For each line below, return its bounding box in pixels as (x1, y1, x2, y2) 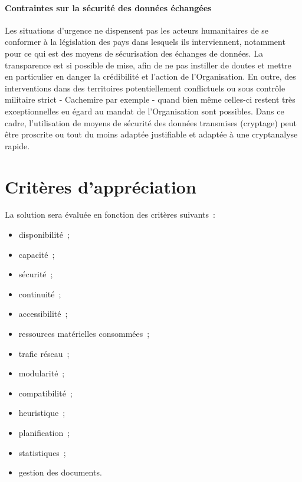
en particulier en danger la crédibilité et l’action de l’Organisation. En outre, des (5, 70, 296, 83)
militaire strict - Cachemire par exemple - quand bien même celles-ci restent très (5, 93, 296, 106)
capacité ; (18, 248, 55, 260)
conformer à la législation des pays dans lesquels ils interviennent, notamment (5, 35, 285, 48)
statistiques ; (18, 446, 66, 458)
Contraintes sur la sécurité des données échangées (5, 1, 212, 14)
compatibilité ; (18, 386, 73, 399)
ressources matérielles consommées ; (18, 327, 150, 340)
